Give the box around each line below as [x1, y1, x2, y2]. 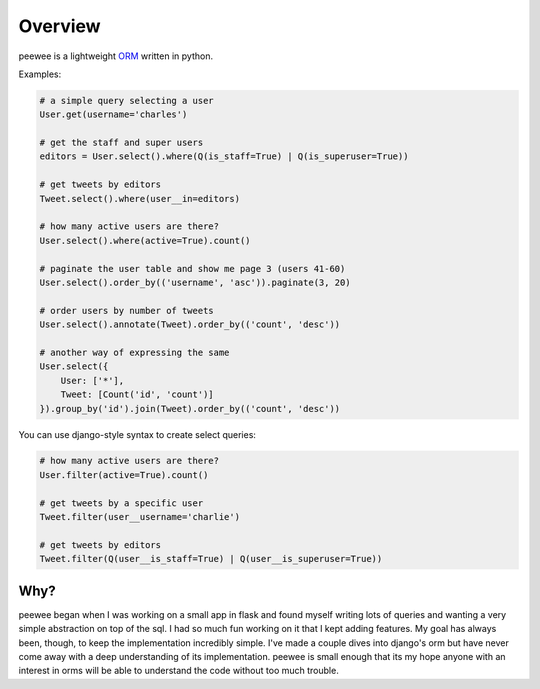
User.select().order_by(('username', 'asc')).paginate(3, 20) [39, 277, 351, 288]
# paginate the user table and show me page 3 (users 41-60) [39, 263, 346, 274]
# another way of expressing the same [39, 346, 230, 358]
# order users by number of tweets [39, 305, 214, 316]
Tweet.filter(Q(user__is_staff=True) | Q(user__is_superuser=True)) [39, 553, 383, 565]
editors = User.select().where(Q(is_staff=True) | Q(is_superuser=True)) [39, 151, 409, 162]
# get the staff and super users [39, 137, 204, 149]
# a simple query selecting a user [39, 95, 214, 106]
